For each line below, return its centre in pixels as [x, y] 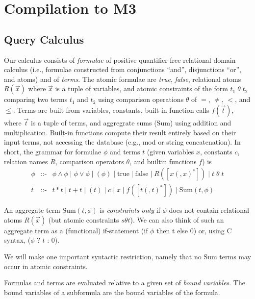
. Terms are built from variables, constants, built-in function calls [111, 110]
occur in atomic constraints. [46, 266]
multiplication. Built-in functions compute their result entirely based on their [120, 132]
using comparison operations [141, 99]
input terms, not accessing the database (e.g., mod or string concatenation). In [122, 142]
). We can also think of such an [177, 219]
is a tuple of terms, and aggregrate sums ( [94, 123]
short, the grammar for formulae [53, 151]
